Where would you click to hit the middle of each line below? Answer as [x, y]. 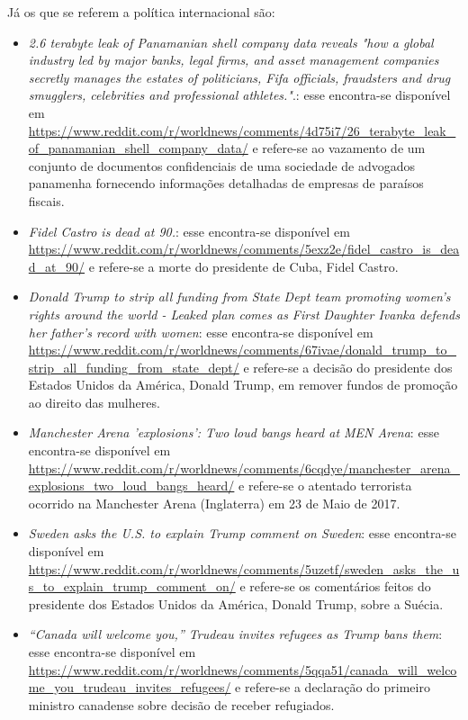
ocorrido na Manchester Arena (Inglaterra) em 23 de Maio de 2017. [214, 503]
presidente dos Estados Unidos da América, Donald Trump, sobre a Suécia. [236, 603]
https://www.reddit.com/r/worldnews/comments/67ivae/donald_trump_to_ [243, 350]
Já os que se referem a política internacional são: [141, 12]
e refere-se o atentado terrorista [325, 486]
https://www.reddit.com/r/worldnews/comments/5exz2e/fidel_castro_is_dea [244, 249]
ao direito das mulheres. [94, 402]
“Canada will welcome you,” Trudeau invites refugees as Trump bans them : [235, 634]
